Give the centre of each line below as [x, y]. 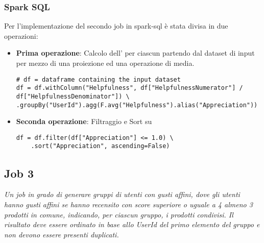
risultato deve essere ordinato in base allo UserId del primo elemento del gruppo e [132, 224]
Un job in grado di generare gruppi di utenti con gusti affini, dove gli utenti [122, 194]
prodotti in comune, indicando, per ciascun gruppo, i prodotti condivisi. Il [119, 214]
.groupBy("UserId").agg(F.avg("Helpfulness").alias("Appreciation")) [137, 105]
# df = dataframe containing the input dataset [98, 79]
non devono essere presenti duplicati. [62, 234]
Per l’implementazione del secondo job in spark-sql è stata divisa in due [116, 26]
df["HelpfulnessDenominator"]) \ [73, 96]
